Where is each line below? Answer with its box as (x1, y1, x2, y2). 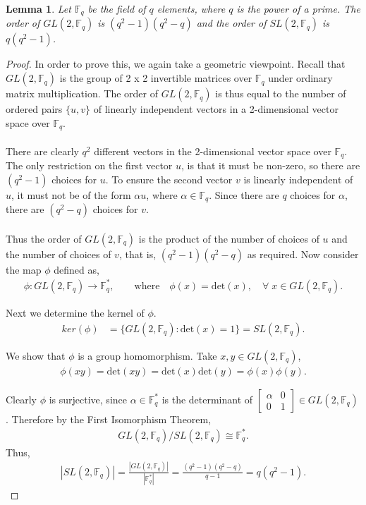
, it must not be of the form (11, 187, 131, 202)
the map (6, 262, 42, 276)
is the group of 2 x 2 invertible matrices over (59, 71, 252, 85)
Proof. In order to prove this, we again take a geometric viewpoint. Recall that (6, 56, 346, 71)
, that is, (118, 246, 157, 261)
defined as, (54, 262, 99, 276)
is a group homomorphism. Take (78, 348, 217, 363)
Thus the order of (6, 231, 82, 245)
